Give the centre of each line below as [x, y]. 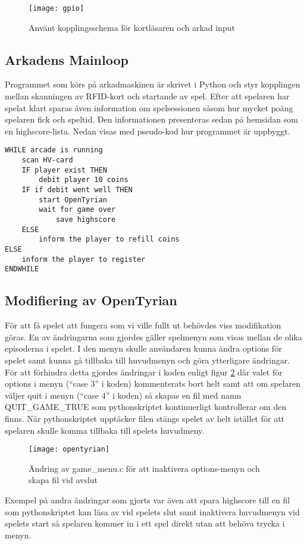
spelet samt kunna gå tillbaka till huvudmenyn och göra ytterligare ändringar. [148, 360]
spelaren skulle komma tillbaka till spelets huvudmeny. [105, 430]
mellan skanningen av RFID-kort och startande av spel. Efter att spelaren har [147, 96]
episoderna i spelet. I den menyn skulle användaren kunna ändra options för [143, 348]
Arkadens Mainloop [67, 59]
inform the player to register [84, 259]
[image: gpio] [57, 8]
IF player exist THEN [64, 170]
